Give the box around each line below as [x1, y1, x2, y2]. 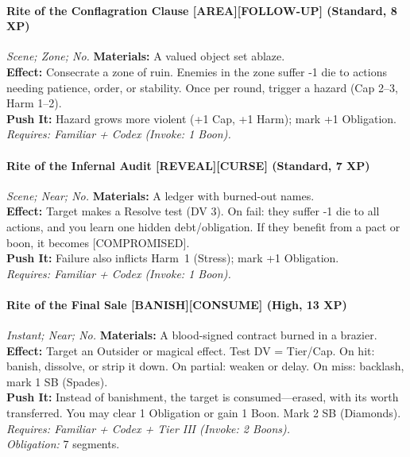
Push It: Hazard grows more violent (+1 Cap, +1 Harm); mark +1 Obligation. [6, 110, 396, 126]
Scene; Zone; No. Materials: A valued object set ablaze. [6, 48, 285, 64]
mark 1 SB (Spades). [6, 373, 108, 389]
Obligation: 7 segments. [6, 436, 120, 452]
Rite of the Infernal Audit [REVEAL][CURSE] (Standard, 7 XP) [6, 157, 370, 173]
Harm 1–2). [6, 95, 62, 111]
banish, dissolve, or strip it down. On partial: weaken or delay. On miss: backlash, [6, 358, 404, 374]
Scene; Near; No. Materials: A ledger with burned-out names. [6, 187, 315, 203]
